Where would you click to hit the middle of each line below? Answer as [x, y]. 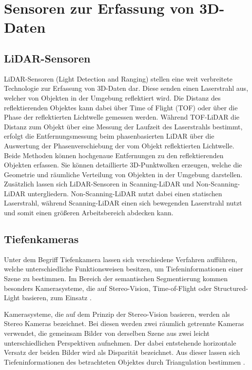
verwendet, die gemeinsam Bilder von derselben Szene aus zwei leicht [107, 333]
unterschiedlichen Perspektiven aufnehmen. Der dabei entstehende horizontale [120, 342]
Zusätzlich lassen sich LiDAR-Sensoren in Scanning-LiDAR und [99, 184]
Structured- [231, 288]
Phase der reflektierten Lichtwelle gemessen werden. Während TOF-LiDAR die [122, 117]
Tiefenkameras [41, 239]
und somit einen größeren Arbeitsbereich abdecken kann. [89, 213]
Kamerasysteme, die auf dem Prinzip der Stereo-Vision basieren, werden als [117, 314]
